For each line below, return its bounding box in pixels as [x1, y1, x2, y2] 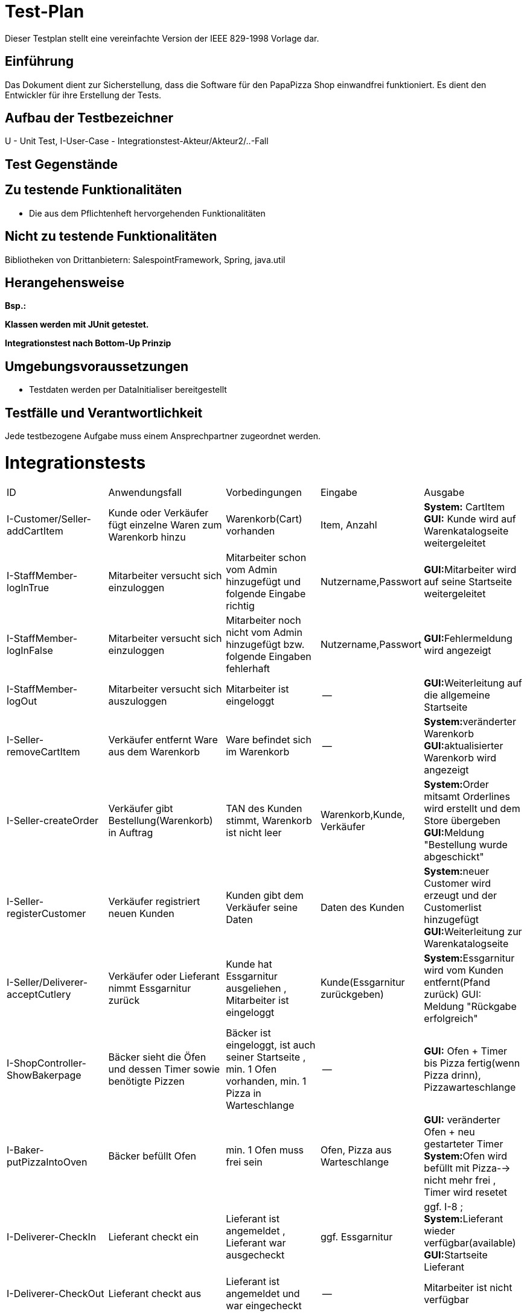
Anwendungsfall [108, 486, 182, 498]
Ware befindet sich [226, 733, 311, 746]
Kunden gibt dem [226, 889, 304, 901]
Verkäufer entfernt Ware [108, 733, 218, 746]
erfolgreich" [424, 1012, 478, 1024]
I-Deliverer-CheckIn [7, 1230, 97, 1243]
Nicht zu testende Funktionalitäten [5, 229, 217, 244]
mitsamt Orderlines [424, 790, 510, 802]
